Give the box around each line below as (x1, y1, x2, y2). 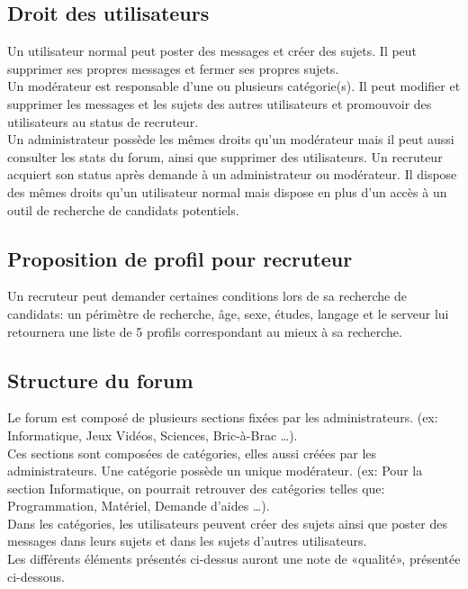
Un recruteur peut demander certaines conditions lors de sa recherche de (7, 286, 407, 305)
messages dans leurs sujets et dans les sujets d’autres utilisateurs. (7, 531, 367, 550)
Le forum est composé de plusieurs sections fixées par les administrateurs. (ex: (7, 408, 438, 427)
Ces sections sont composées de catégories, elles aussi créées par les (7, 443, 377, 462)
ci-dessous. (7, 566, 65, 585)
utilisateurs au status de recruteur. (7, 112, 199, 131)
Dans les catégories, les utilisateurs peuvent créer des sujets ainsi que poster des (7, 513, 447, 532)
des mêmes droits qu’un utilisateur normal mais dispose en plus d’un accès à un (7, 182, 447, 201)
